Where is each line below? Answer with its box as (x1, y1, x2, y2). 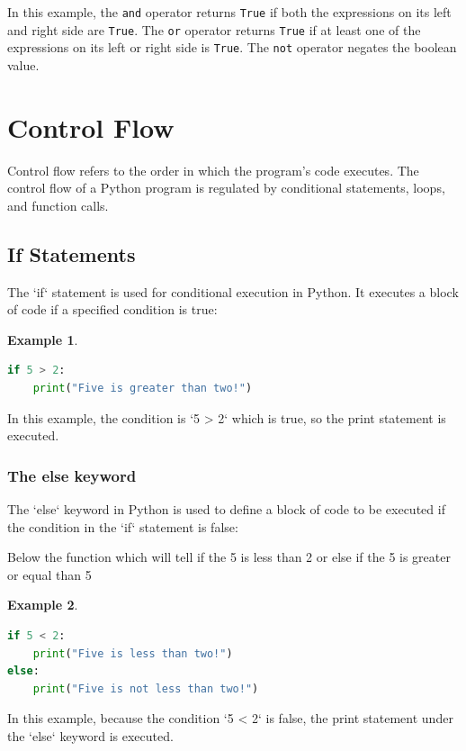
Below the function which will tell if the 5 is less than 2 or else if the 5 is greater (7, 547, 451, 566)
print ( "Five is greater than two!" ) (32, 382, 253, 395)
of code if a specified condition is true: (7, 300, 218, 319)
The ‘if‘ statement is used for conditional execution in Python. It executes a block (7, 282, 459, 301)
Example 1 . (7, 330, 78, 348)
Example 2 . (7, 595, 78, 614)
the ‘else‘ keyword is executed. (7, 726, 174, 745)
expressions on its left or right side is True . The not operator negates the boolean (7, 38, 457, 57)
